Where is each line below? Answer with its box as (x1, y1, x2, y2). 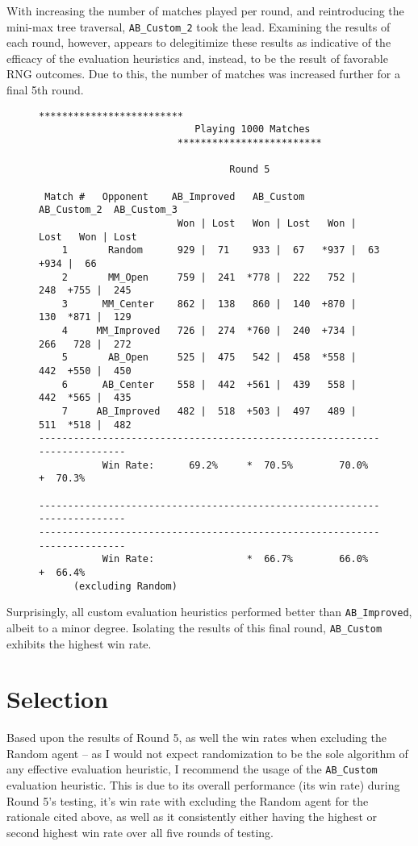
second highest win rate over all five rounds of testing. (6, 823, 274, 840)
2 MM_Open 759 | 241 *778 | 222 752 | (61, 271, 357, 283)
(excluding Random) (73, 580, 178, 592)
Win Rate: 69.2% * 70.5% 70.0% (102, 459, 369, 471)
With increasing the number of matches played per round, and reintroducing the (6, 2, 404, 19)
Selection (6, 682, 109, 715)
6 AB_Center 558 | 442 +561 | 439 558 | (61, 378, 357, 390)
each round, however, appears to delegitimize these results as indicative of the (6, 34, 391, 51)
